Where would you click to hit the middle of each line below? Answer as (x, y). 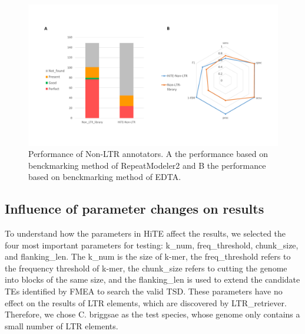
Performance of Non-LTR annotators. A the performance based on (148, 154)
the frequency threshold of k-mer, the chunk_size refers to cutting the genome (146, 268)
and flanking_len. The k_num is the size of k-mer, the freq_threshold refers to (148, 256)
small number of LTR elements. (62, 325)
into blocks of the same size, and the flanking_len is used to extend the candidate (152, 279)
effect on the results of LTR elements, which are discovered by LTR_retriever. (146, 302)
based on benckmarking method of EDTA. (105, 177)
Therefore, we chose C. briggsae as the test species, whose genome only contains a (152, 314)
